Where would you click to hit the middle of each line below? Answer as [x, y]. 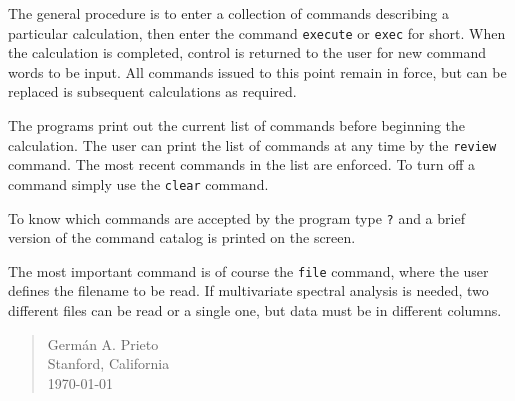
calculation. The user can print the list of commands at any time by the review [252, 144]
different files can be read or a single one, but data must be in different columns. [255, 310]
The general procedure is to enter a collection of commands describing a [228, 13]
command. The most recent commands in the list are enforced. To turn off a [241, 164]
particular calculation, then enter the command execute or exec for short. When [257, 32]
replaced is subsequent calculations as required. [152, 91]
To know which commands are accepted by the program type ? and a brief [236, 217]
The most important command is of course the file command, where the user [248, 270]
